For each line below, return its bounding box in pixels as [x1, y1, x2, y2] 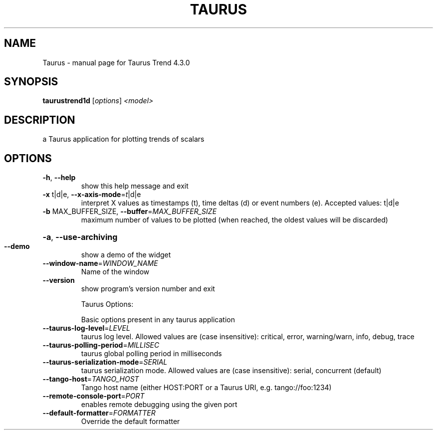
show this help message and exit [81, 182, 189, 191]
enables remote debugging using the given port [81, 400, 237, 409]
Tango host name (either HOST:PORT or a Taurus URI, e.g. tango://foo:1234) [81, 383, 332, 392]
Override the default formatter [81, 417, 180, 426]
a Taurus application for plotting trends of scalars [42, 135, 205, 144]
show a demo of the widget [81, 250, 171, 259]
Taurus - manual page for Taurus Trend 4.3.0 [42, 58, 190, 67]
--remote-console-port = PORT [42, 392, 145, 401]
